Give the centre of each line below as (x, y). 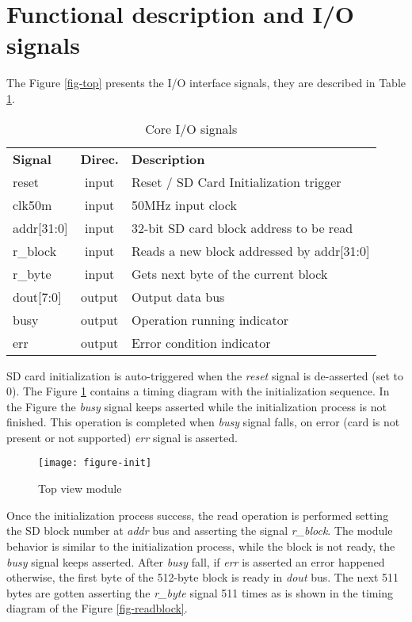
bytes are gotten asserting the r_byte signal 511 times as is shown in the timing (200, 592)
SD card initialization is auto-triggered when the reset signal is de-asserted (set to (205, 375)
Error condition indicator (201, 342)
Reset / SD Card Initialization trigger (236, 181)
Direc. (99, 158)
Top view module (80, 488)
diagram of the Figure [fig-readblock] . (97, 608)
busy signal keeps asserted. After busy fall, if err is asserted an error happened (196, 561)
